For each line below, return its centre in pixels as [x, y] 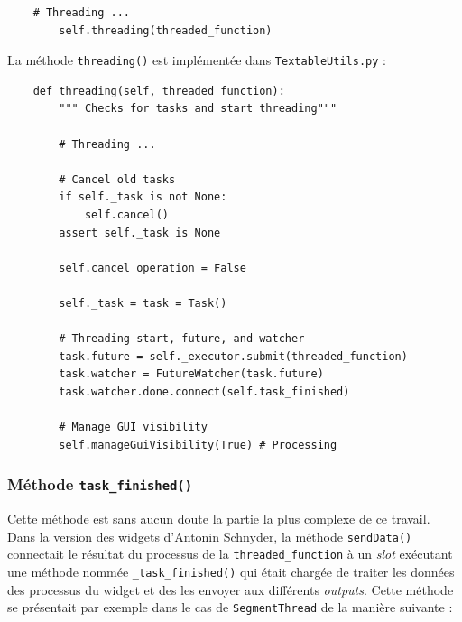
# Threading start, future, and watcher [182, 339]
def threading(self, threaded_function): [159, 91]
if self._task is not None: [143, 197]
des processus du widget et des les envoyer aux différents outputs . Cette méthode [231, 589]
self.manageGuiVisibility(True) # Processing [198, 445]
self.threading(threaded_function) [166, 30]
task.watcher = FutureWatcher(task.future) [191, 374]
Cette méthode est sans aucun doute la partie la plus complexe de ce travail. [219, 519]
